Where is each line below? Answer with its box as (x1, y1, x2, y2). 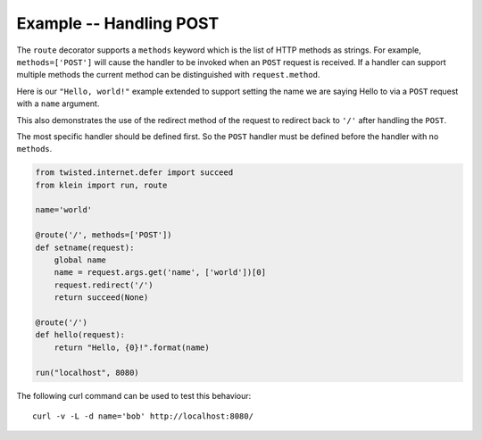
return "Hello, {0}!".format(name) (54, 342, 210, 353)
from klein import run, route (35, 179, 168, 190)
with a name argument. (16, 98, 100, 109)
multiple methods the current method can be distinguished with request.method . (16, 70, 320, 80)
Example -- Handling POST (16, 13, 220, 33)
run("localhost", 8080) (35, 367, 140, 378)
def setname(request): (35, 242, 135, 253)
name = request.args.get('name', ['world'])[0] (54, 268, 267, 278)
